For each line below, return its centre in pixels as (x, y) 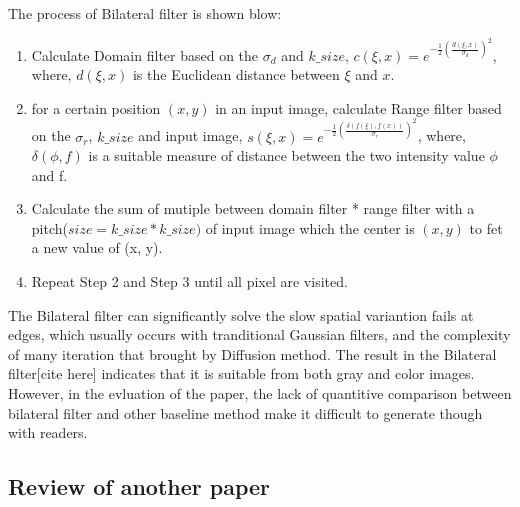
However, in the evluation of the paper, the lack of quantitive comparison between (260, 393)
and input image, (190, 135)
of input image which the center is (310, 227)
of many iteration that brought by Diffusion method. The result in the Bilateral (252, 353)
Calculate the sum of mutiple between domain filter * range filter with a (253, 208)
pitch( (49, 227)
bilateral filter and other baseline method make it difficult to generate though (245, 412)
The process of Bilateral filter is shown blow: (145, 13)
